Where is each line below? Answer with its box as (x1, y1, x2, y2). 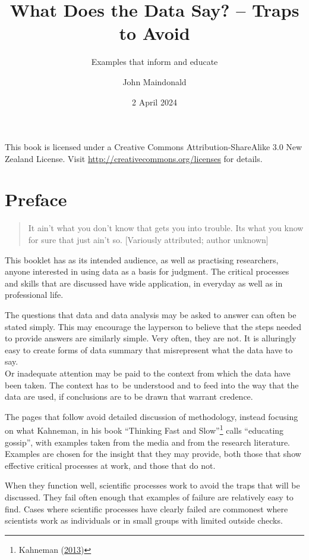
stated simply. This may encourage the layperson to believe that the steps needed (5, 320, 302, 332)
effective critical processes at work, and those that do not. (5, 459, 216, 471)
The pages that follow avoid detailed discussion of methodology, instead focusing (5, 410, 298, 422)
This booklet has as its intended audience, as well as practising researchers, (5, 253, 279, 266)
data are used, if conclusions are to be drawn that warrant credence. (5, 390, 253, 403)
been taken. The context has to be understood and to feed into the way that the (5, 378, 299, 391)
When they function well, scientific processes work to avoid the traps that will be (5, 479, 300, 491)
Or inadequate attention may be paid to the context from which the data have (5, 366, 291, 379)
